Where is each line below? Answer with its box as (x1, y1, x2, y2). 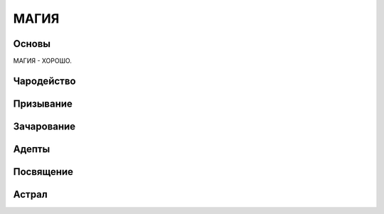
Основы (13, 38, 51, 50)
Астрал (13, 188, 48, 200)
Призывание (13, 97, 73, 109)
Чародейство (13, 75, 76, 87)
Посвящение (13, 166, 74, 178)
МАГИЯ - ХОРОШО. (13, 57, 73, 65)
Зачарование (13, 120, 76, 132)
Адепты (13, 143, 50, 155)
